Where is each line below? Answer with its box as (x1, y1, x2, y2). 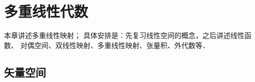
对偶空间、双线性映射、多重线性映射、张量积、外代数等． (20, 39, 209, 50)
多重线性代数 (4, 1, 88, 21)
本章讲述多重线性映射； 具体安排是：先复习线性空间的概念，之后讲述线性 (4, 30, 244, 40)
